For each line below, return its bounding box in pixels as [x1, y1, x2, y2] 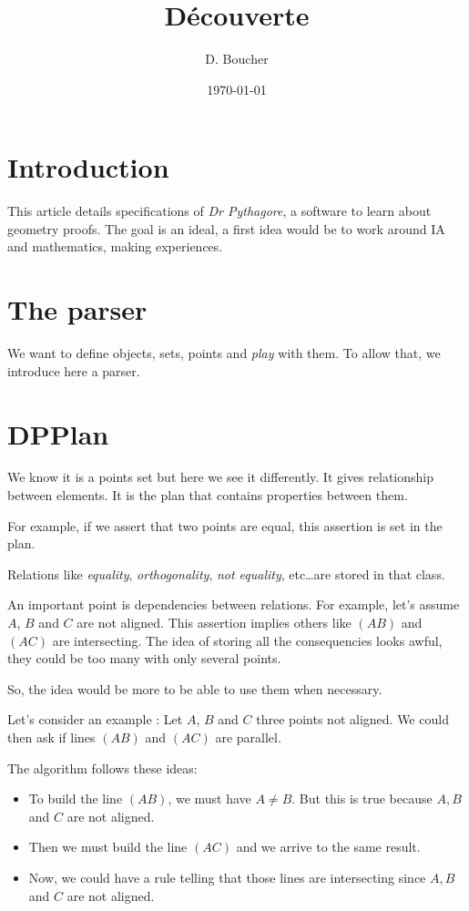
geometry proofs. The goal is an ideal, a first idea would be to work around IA [7, 219, 445, 238]
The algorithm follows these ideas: [7, 758, 198, 777]
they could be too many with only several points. [7, 649, 281, 668]
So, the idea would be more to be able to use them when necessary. [7, 679, 382, 698]
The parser [7, 291, 148, 328]
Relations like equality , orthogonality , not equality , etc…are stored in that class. [7, 564, 445, 583]
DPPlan [7, 415, 109, 452]
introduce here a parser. [7, 361, 140, 380]
